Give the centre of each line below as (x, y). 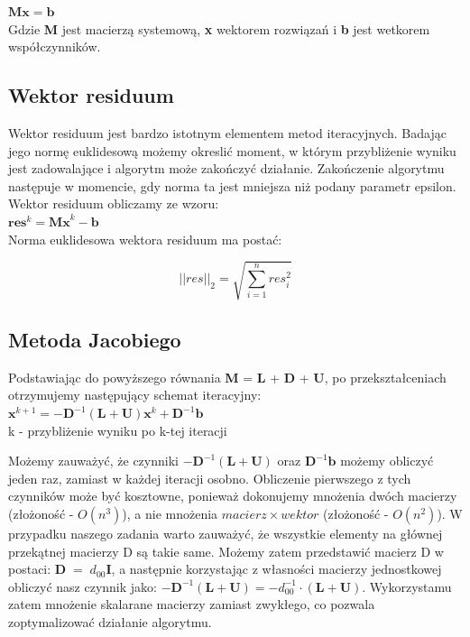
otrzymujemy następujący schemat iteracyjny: (135, 395)
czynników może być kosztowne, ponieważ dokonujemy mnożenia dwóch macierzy (233, 496)
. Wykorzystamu (407, 586)
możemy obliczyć (387, 461)
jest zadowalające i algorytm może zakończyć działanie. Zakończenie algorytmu (226, 168)
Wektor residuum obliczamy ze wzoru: (114, 203)
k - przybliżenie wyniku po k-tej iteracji (118, 430)
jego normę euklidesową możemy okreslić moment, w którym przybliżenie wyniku (232, 150)
